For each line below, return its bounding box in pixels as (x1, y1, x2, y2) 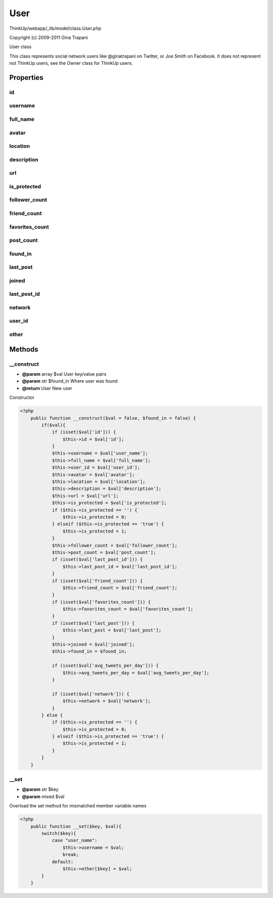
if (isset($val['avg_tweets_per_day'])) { (52, 663, 159, 668)
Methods (9, 345, 38, 353)
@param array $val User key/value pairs (22, 371, 107, 377)
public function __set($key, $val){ (30, 823, 121, 829)
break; (62, 852, 79, 858)
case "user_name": (52, 837, 98, 843)
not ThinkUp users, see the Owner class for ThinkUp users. (9, 60, 133, 66)
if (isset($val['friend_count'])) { (52, 578, 143, 583)
